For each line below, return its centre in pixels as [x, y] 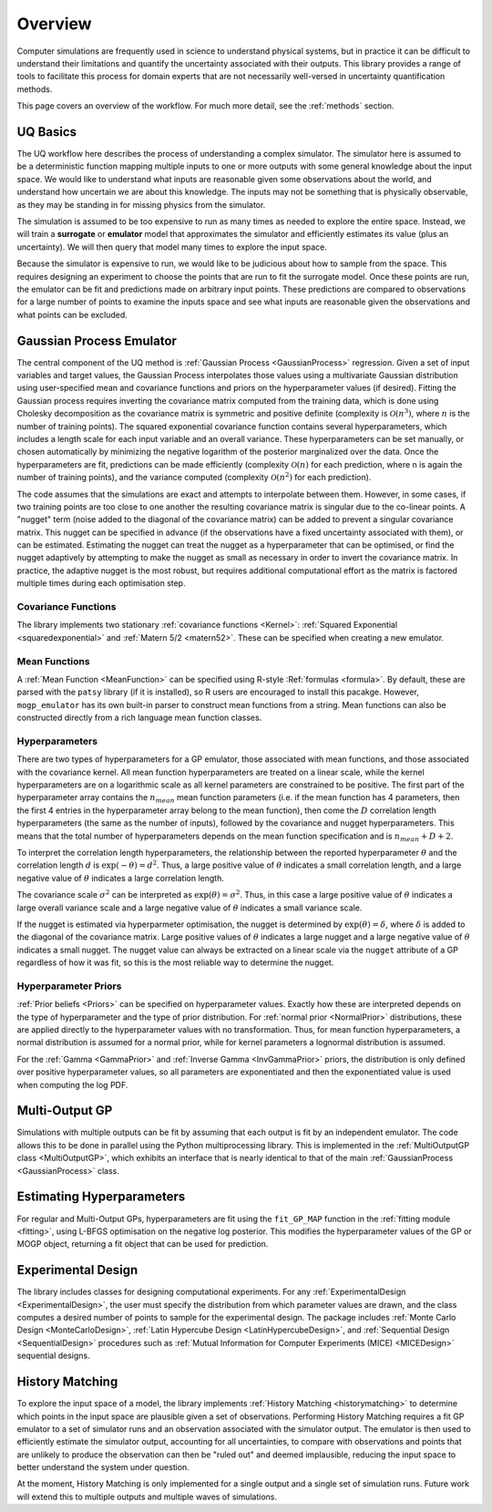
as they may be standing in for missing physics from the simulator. [141, 204]
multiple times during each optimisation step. [101, 583]
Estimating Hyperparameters [101, 1197]
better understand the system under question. [103, 1467]
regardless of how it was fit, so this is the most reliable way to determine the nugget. [175, 962]
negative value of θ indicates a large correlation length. [121, 878]
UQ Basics [47, 132]
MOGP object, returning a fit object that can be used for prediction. [143, 1244]
